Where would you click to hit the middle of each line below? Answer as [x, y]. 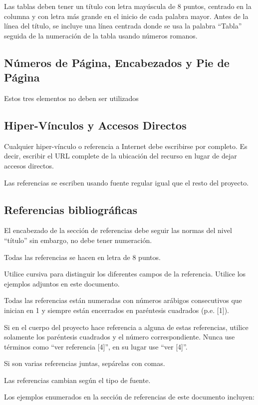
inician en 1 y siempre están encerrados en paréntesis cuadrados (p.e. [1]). [117, 310]
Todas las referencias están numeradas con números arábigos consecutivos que [123, 300]
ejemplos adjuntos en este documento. [62, 283]
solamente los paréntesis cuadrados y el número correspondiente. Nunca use [120, 337]
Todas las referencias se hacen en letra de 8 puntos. [82, 257]
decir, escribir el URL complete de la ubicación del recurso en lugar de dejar [121, 156]
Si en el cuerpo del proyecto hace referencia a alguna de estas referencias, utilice [126, 327]
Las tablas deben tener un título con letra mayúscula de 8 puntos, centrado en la [128, 6]
